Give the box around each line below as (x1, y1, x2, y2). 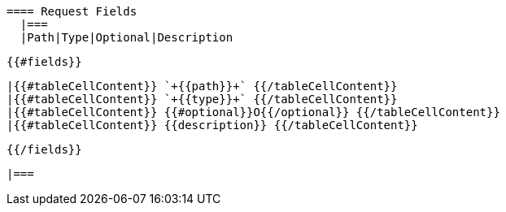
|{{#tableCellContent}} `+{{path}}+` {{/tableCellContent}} (7, 80, 398, 93)
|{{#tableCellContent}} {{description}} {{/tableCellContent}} (7, 119, 418, 132)
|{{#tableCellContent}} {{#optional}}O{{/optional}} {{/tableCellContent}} (7, 106, 500, 119)
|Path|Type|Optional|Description (20, 31, 233, 44)
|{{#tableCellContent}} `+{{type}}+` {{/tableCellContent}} (7, 93, 398, 106)
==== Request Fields (7, 5, 137, 18)
